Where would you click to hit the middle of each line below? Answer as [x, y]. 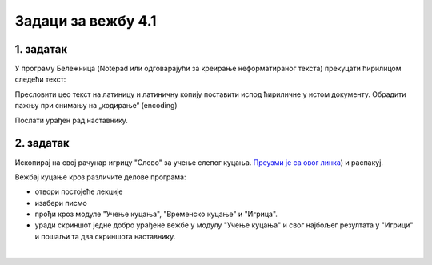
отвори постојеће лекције [79, 191]
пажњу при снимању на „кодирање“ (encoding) [96, 106]
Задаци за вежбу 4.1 [86, 21]
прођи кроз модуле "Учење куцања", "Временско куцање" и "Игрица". [156, 214]
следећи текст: [40, 79]
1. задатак [41, 49]
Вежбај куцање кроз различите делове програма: [100, 177]
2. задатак [42, 143]
